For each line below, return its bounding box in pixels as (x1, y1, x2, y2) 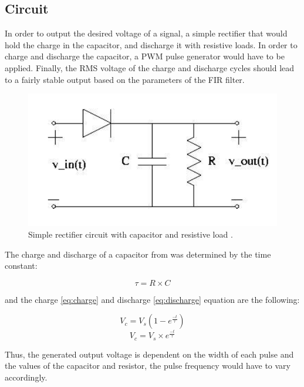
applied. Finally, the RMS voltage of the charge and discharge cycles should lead (5, 61, 295, 74)
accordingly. (5, 371, 48, 383)
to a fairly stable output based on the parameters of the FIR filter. (5, 73, 245, 85)
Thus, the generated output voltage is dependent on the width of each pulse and (5, 348, 294, 360)
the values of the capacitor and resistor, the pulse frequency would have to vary (5, 359, 291, 372)
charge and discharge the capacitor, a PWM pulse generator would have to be (5, 50, 285, 62)
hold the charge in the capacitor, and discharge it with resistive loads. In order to (5, 38, 298, 51)
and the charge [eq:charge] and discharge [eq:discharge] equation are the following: (5, 293, 300, 305)
